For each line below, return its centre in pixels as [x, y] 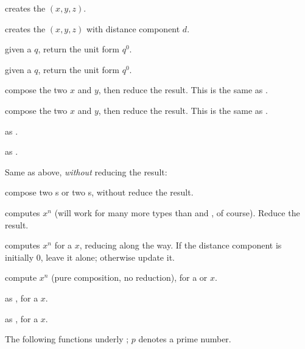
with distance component [133, 28]
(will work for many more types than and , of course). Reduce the [177, 212]
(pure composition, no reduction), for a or [129, 277]
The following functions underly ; [67, 339]
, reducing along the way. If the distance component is [181, 245]
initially [19, 257]
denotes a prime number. [185, 339]
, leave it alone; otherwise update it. [107, 257]
